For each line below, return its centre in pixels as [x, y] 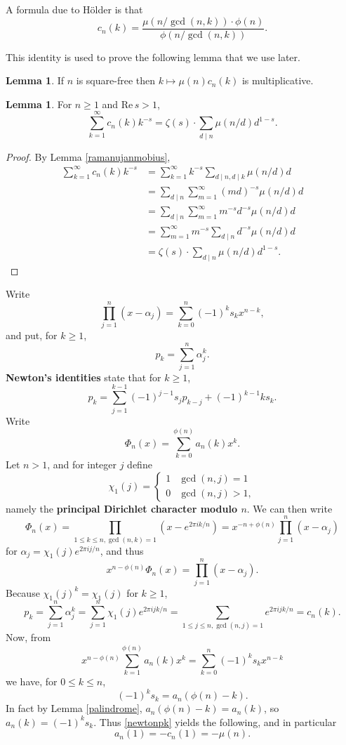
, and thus [122, 550]
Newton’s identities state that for [84, 377]
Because [23, 592]
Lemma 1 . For [39, 104]
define [140, 464]
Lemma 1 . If [35, 80]
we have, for [32, 681]
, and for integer [82, 464]
